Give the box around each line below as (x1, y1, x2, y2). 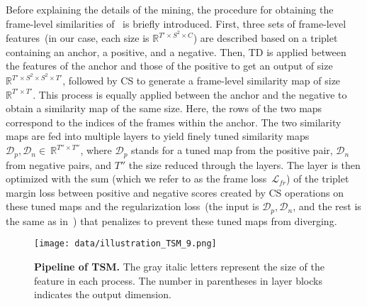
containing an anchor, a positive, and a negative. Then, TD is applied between (6, 44, 346, 59)
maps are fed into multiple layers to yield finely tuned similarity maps (6, 129, 310, 143)
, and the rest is (293, 199, 361, 214)
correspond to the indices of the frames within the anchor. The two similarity (6, 114, 341, 129)
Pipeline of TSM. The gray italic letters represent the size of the (34, 259, 324, 273)
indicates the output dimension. (34, 287, 171, 302)
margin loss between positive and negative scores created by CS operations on (6, 185, 344, 200)
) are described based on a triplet (193, 31, 338, 45)
